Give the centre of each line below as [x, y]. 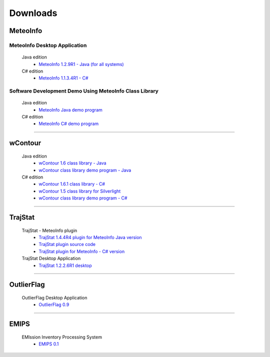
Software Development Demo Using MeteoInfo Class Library [84, 91]
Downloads [33, 13]
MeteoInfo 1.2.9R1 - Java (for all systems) [81, 64]
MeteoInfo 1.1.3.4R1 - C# [63, 78]
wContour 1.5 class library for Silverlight [80, 191]
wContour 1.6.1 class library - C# [72, 184]
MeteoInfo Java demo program [70, 109]
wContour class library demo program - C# [83, 198]
